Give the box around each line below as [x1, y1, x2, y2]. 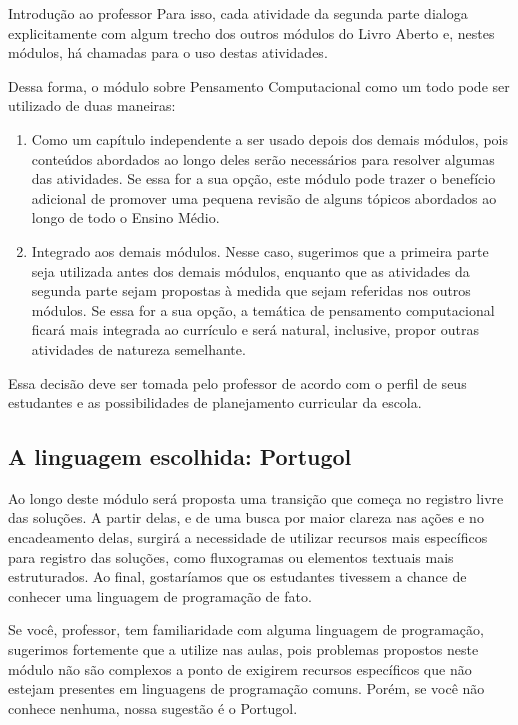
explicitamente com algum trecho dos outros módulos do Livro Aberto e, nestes [8, 22, 495, 43]
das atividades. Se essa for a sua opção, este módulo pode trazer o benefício [31, 168, 496, 189]
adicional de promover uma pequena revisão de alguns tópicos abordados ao [31, 187, 497, 208]
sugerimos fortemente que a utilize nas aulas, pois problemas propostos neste [8, 639, 479, 660]
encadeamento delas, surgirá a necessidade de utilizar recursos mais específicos [8, 527, 488, 548]
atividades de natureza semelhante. [31, 338, 246, 359]
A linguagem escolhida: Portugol [8, 441, 352, 472]
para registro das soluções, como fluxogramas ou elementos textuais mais [8, 546, 454, 567]
